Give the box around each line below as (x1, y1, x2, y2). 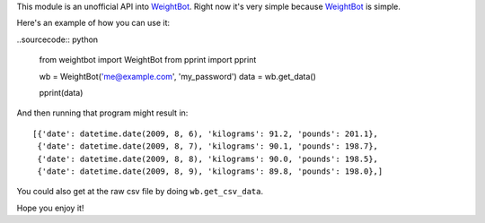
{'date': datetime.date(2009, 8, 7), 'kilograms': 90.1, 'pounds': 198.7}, (37, 142, 379, 151)
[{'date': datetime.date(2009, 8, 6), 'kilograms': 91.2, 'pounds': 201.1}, (32, 128, 379, 139)
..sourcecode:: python (16, 34, 99, 45)
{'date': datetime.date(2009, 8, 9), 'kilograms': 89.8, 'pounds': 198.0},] (37, 166, 384, 176)
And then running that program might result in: (16, 107, 189, 118)
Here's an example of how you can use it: (16, 18, 171, 29)
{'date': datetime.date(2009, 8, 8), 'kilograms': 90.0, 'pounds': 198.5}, (37, 153, 379, 164)
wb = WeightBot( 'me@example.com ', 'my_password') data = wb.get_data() (39, 71, 316, 81)
